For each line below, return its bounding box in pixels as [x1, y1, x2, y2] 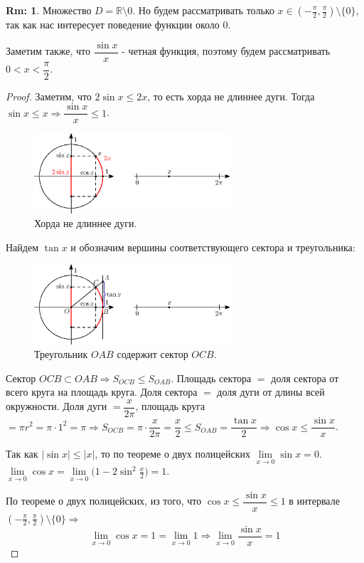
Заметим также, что [6, 43, 90, 58]
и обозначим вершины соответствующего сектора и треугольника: [70, 239, 355, 254]
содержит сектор [117, 347, 188, 362]
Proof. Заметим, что [6, 88, 92, 103]
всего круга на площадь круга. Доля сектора [6, 384, 198, 399]
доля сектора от [271, 370, 339, 385]
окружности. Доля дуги [6, 399, 107, 414]
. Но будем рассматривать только [132, 3, 274, 17]
